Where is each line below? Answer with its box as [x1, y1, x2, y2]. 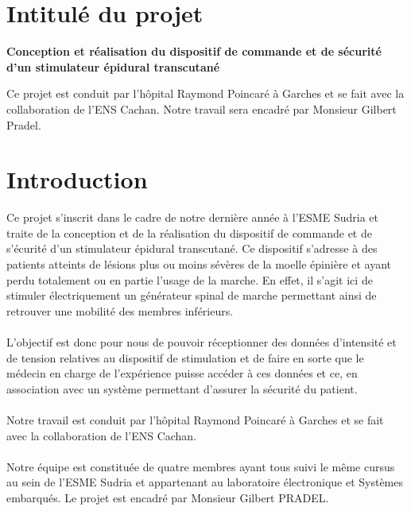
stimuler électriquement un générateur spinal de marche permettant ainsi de [6, 287, 377, 304]
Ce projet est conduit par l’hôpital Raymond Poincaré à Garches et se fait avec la [6, 85, 405, 102]
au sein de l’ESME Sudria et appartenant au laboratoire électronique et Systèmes [6, 474, 404, 490]
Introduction [6, 163, 148, 195]
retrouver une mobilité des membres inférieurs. [6, 302, 234, 319]
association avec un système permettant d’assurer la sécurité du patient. [6, 380, 358, 397]
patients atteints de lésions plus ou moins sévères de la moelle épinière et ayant [6, 256, 392, 272]
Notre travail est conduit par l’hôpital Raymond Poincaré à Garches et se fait [6, 411, 384, 428]
